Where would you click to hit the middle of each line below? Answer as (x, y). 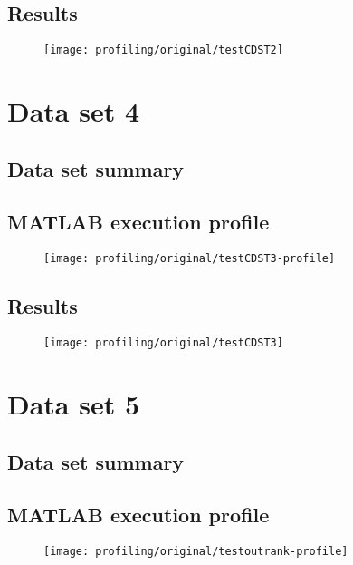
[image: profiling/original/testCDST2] (163, 50)
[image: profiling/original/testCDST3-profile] (190, 259)
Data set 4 (74, 111)
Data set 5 (74, 403)
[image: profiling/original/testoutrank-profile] (196, 552)
